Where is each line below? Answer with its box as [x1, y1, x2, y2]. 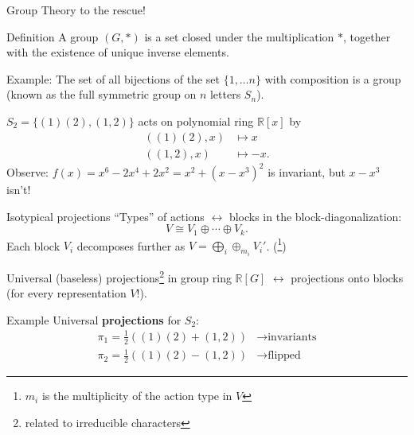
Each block [6, 237, 61, 254]
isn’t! [6, 181, 31, 198]
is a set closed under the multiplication [144, 28, 334, 45]
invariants [268, 331, 317, 343]
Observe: [6, 164, 49, 181]
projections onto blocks [291, 269, 404, 285]
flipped [268, 350, 301, 362]
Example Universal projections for [6, 311, 182, 328]
